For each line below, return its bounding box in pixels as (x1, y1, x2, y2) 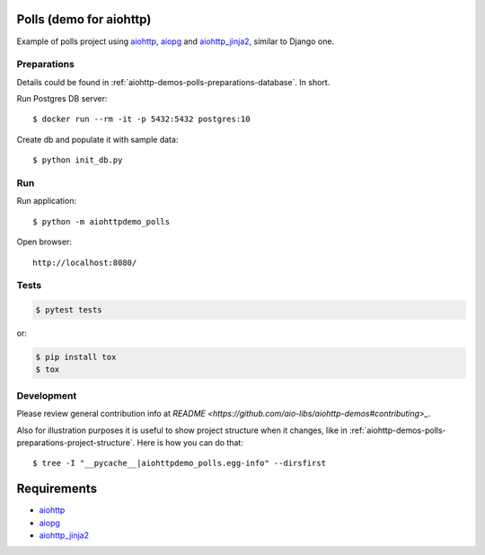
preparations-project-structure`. (16, 436, 136, 448)
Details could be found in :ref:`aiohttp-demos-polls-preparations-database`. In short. (16, 76, 331, 87)
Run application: (16, 196, 76, 207)
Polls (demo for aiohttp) (16, 12, 152, 27)
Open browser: (16, 236, 72, 247)
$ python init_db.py (32, 155, 123, 165)
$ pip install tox (35, 352, 117, 363)
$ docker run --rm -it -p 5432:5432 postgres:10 (32, 114, 251, 125)
